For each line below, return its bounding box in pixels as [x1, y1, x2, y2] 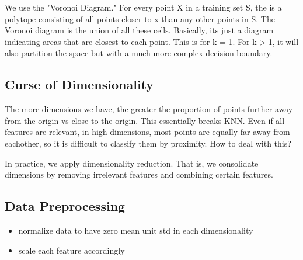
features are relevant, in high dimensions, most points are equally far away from [5, 126, 290, 138]
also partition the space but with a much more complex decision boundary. [5, 47, 273, 59]
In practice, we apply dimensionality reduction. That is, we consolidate [5, 157, 259, 169]
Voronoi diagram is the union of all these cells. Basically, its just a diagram [5, 24, 274, 36]
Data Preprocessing [5, 197, 126, 215]
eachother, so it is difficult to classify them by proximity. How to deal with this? [5, 137, 291, 149]
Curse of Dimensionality [5, 75, 154, 93]
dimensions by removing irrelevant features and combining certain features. [5, 168, 273, 181]
